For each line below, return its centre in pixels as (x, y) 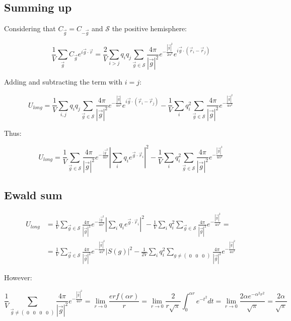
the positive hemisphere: (149, 28)
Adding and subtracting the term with (63, 82)
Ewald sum (33, 195)
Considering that (30, 28)
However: (18, 277)
